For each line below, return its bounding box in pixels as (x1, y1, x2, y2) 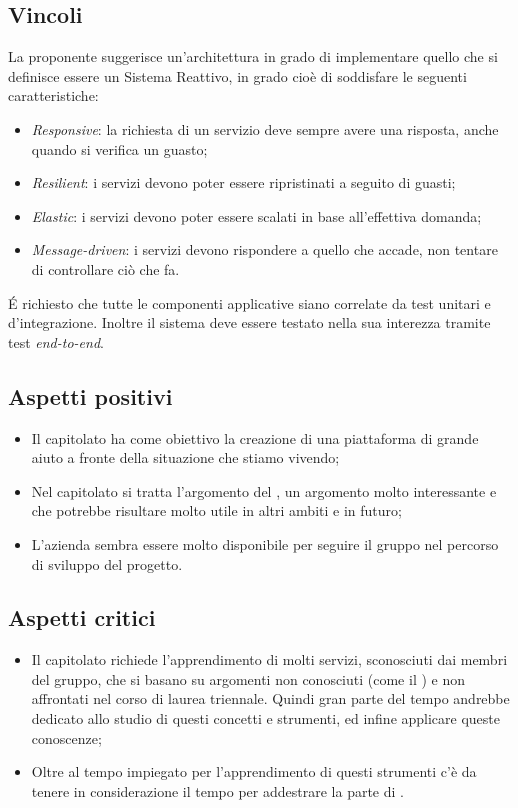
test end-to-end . (8, 331, 104, 352)
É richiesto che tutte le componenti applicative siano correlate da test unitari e (8, 292, 491, 313)
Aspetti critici (8, 602, 156, 633)
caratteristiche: (8, 85, 99, 106)
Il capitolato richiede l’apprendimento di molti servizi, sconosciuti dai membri (31, 649, 508, 670)
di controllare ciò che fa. (31, 258, 180, 279)
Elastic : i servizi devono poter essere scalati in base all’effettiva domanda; (31, 205, 482, 226)
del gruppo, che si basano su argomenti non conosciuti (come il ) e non (31, 668, 465, 689)
